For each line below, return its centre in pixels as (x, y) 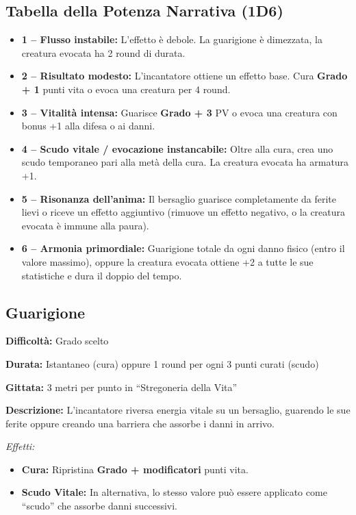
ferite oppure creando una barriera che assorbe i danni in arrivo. (140, 423)
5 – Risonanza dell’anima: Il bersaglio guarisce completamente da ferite (179, 198)
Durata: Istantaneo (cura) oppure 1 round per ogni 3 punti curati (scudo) (162, 363)
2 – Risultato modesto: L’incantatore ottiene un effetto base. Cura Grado (185, 76)
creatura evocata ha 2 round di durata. (103, 52)
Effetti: (20, 446)
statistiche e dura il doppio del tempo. (102, 275)
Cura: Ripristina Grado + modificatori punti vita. (135, 469)
